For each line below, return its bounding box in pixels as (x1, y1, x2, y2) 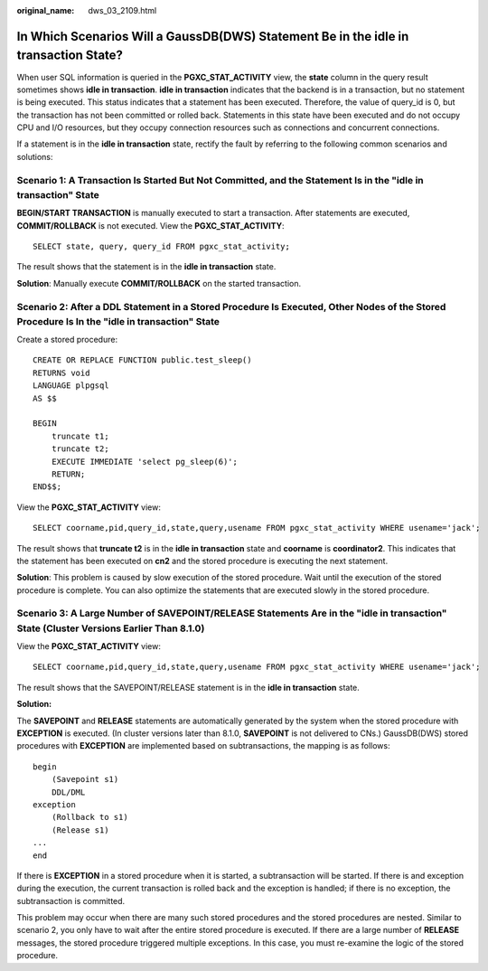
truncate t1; (51, 430, 109, 441)
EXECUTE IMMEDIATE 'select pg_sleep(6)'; (51, 457, 239, 467)
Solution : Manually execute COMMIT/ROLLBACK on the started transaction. (16, 278, 302, 288)
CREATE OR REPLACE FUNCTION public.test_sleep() (33, 355, 252, 365)
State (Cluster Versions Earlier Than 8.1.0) (16, 622, 205, 635)
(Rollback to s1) (51, 812, 128, 823)
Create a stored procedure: (16, 335, 117, 345)
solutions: (16, 151, 53, 162)
